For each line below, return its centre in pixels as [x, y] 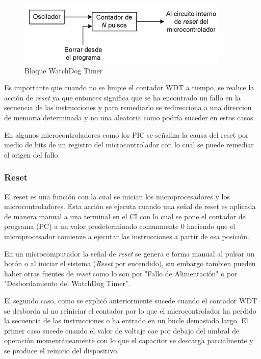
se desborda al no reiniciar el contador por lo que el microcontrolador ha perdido [130, 310]
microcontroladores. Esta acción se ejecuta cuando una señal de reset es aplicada [130, 206]
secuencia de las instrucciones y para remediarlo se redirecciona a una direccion [128, 107]
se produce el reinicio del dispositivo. [62, 350]
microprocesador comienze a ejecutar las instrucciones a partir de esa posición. [127, 236]
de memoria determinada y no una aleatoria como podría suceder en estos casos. [130, 117]
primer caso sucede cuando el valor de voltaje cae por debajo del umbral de [122, 330]
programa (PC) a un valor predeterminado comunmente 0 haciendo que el [120, 226]
